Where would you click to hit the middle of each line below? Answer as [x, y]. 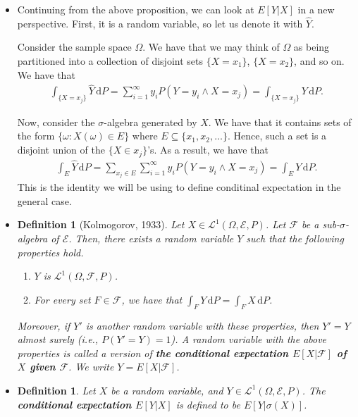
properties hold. [50, 252]
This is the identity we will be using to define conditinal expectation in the [179, 187]
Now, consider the [56, 122]
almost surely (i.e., [58, 339]
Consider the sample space [74, 47]
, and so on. [319, 61]
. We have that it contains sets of [280, 122]
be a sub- [321, 224]
